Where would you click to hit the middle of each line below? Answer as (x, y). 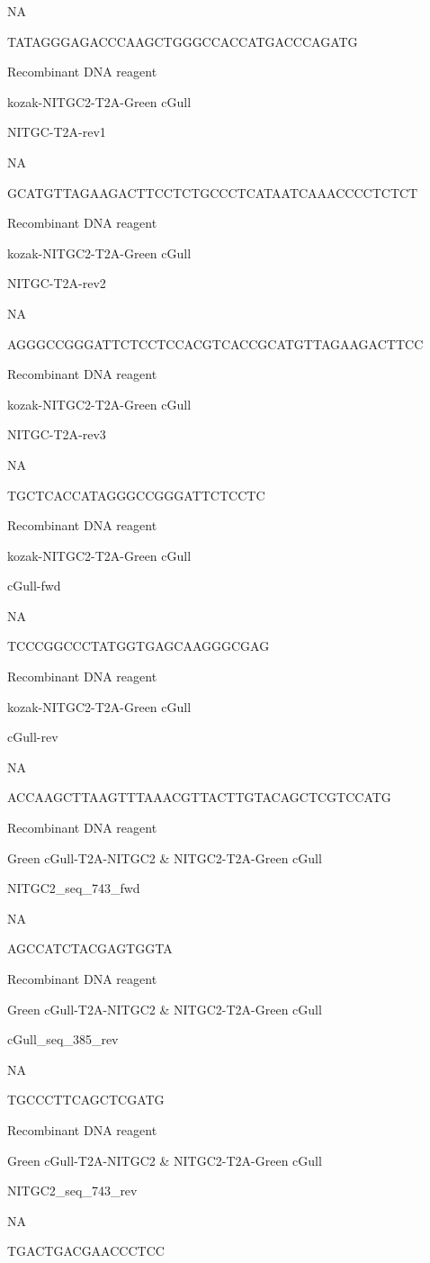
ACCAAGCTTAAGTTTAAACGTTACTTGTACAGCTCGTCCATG (199, 797)
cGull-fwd (34, 586)
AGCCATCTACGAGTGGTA (90, 948)
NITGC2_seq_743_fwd (74, 888)
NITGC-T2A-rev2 (57, 283)
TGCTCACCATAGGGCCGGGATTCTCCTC (136, 495)
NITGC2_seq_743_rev (72, 1191)
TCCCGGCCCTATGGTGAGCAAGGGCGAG (139, 646)
